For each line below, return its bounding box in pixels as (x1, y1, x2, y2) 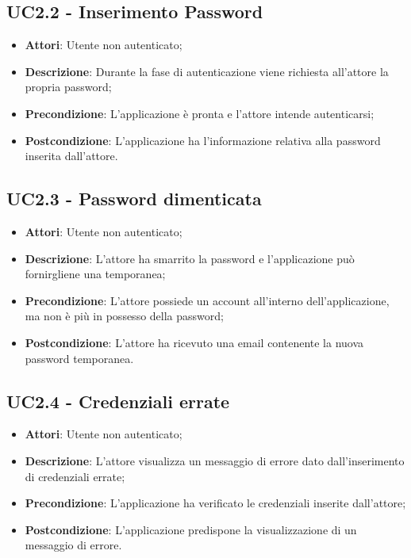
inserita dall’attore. (25, 147, 118, 164)
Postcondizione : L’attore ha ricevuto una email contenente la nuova (25, 334, 364, 350)
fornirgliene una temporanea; (25, 266, 166, 282)
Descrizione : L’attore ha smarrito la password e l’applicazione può (25, 250, 355, 266)
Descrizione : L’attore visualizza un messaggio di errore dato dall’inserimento (25, 452, 405, 468)
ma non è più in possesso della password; (25, 308, 224, 324)
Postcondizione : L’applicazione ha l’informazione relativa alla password (25, 132, 381, 148)
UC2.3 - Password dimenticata (6, 186, 262, 211)
